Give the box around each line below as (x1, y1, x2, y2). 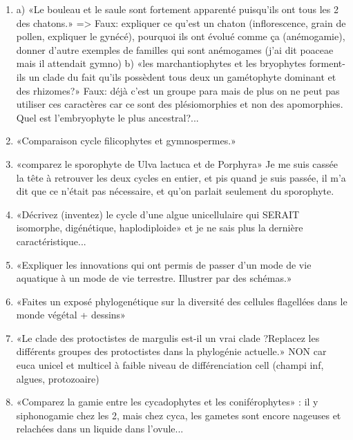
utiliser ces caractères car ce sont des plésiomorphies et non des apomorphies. (16, 97, 343, 111)
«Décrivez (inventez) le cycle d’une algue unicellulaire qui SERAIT (16, 207, 300, 221)
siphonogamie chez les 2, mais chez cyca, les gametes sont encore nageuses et (16, 408, 341, 422)
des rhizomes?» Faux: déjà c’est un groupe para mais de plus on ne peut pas (16, 83, 340, 97)
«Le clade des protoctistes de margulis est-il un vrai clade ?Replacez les (16, 330, 320, 345)
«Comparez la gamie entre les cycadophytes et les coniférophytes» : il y (16, 394, 318, 409)
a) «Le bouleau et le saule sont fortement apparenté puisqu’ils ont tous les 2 (16, 2, 339, 16)
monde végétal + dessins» (16, 307, 126, 322)
